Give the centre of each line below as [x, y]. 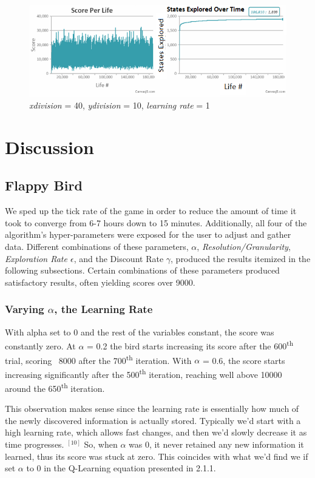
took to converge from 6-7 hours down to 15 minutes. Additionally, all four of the [156, 222]
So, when [101, 444]
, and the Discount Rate [119, 258]
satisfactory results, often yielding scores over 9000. [100, 282]
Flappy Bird [44, 185]
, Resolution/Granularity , [244, 247]
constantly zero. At [40, 345]
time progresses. [35, 444]
